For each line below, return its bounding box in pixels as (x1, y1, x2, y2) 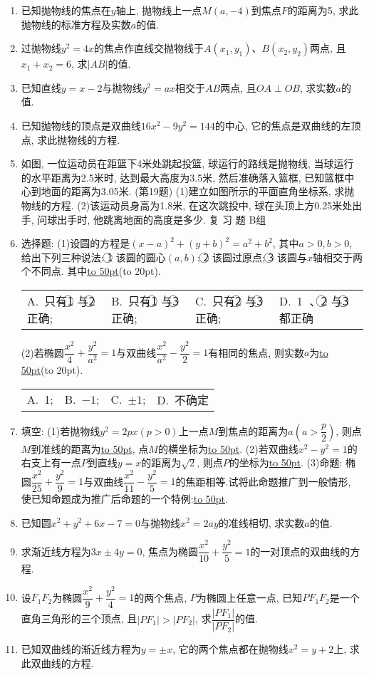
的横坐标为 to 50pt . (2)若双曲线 (157, 441, 298, 456)
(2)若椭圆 (21, 345, 64, 360)
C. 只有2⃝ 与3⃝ (195, 292, 264, 309)
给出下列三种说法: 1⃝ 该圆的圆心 (21, 249, 166, 264)
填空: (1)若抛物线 (21, 423, 100, 438)
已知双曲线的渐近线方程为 (21, 642, 141, 656)
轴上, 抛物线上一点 (115, 3, 202, 17)
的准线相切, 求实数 (218, 515, 305, 530)
